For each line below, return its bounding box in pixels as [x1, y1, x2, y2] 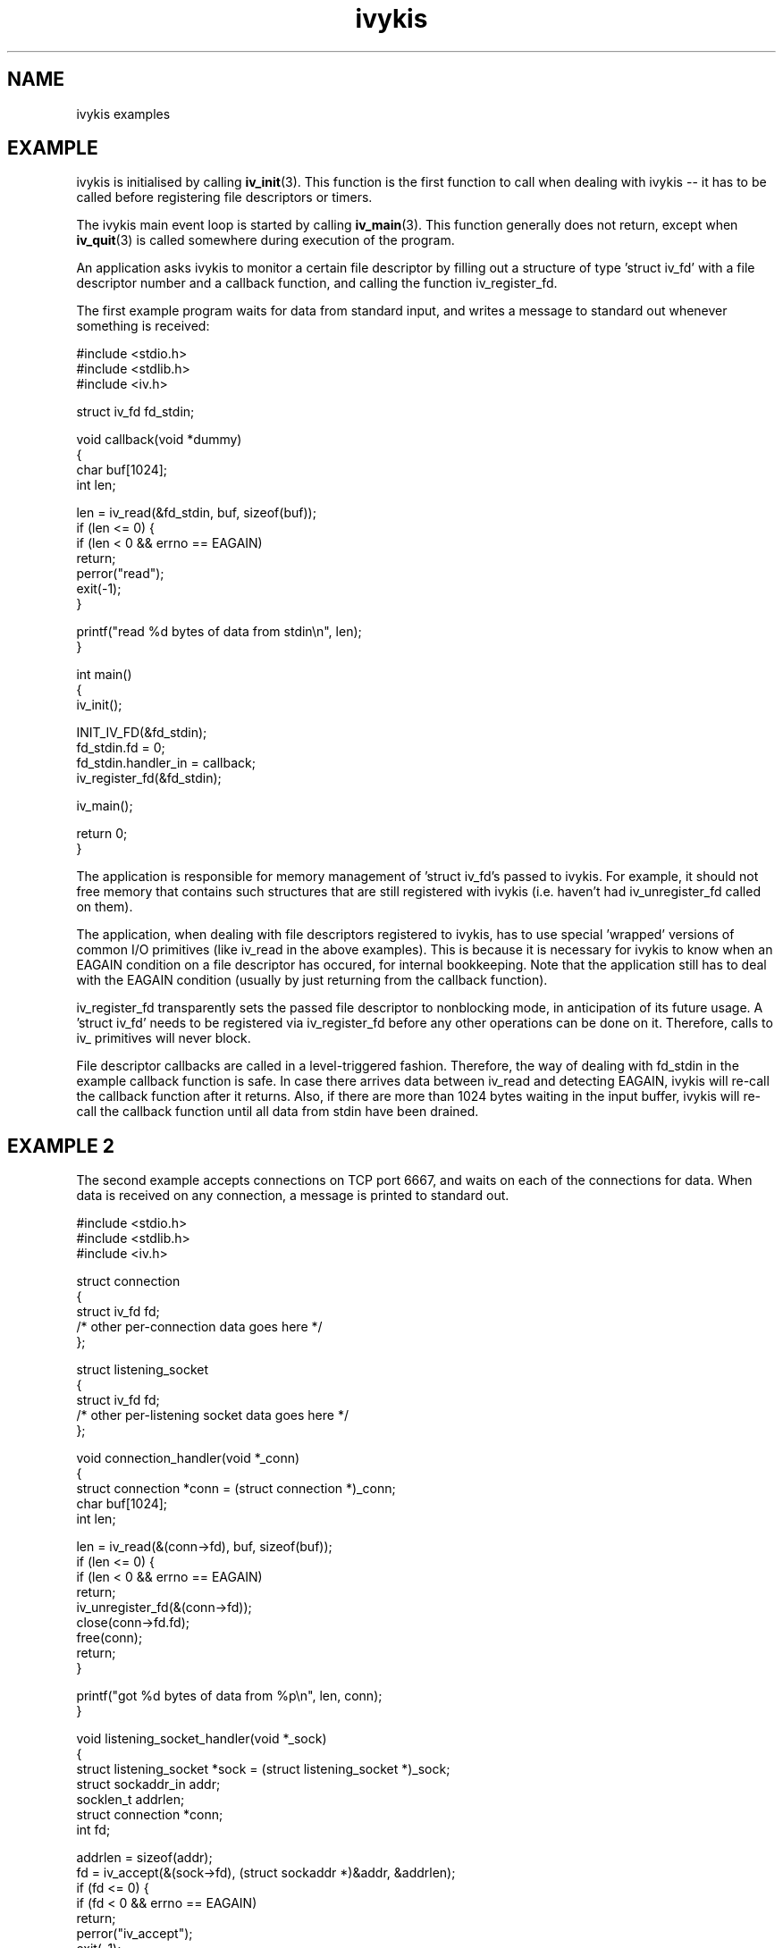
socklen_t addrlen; [76, 1792, 185, 1808]
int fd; [76, 1822, 111, 1838]
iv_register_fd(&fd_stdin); [76, 770, 222, 786]
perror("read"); [76, 566, 164, 582]
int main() [76, 667, 132, 683]
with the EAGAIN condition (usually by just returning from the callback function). [76, 972, 548, 988]
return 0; [76, 826, 128, 842]
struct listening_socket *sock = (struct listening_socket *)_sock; [76, 1761, 450, 1777]
